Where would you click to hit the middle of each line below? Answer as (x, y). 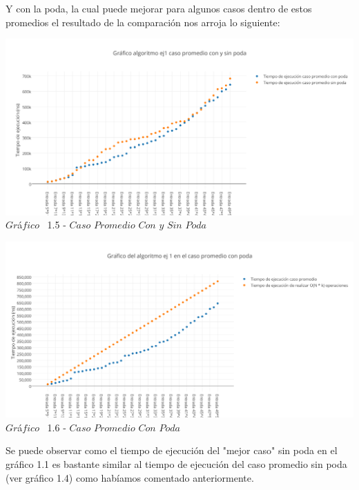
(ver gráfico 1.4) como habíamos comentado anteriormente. (130, 477)
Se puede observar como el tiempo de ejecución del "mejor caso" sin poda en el (172, 450)
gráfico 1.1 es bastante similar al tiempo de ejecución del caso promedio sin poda (176, 464)
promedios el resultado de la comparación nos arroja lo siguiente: (143, 22)
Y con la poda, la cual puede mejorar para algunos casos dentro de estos (159, 8)
